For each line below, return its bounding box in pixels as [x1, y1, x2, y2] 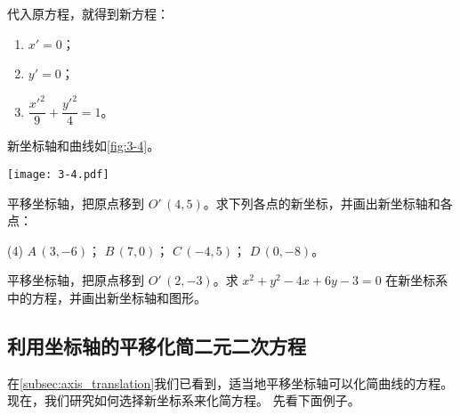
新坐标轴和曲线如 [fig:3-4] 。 [7, 136, 160, 155]
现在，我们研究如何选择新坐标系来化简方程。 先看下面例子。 [7, 391, 360, 410]
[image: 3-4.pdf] [7, 167, 109, 181]
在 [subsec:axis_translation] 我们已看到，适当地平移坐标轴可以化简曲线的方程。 [7, 373, 454, 392]
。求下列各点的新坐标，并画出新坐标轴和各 [203, 193, 453, 212]
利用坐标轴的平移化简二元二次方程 [7, 331, 306, 359]
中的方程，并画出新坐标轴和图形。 [7, 288, 206, 306]
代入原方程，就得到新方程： [7, 4, 169, 22]
